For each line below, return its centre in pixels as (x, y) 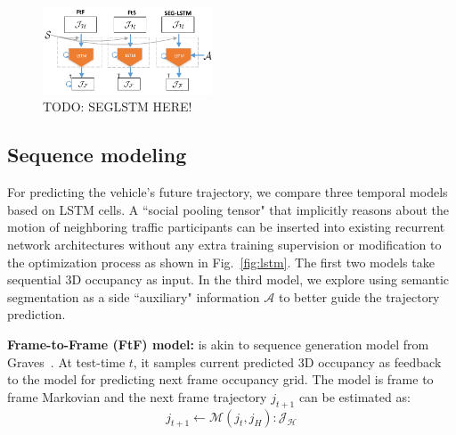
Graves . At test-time (66, 361)
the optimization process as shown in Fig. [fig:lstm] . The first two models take (221, 262)
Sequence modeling (97, 155)
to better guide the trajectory (359, 296)
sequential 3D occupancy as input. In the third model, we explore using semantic (228, 279)
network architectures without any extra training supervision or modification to (224, 245)
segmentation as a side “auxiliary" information (134, 296)
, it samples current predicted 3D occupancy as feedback (287, 361)
